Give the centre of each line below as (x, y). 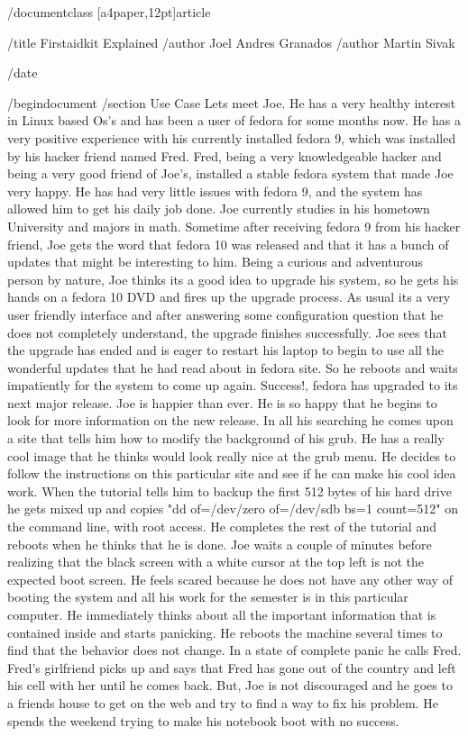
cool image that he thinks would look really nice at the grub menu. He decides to (232, 455)
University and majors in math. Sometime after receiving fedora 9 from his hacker (234, 226)
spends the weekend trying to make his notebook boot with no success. (203, 720)
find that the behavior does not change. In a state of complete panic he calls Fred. (234, 650)
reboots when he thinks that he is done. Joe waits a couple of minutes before (220, 544)
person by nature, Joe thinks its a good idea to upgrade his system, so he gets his (233, 279)
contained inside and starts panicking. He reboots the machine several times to (225, 632)
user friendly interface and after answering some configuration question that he (225, 314)
